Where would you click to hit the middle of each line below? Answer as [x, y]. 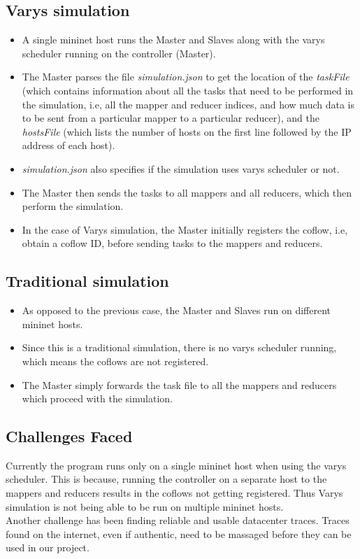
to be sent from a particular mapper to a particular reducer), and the [171, 118]
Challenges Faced [69, 436]
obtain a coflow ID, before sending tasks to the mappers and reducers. [172, 243]
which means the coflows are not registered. [115, 361]
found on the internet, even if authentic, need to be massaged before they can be [179, 533]
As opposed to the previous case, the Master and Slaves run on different [177, 310]
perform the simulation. [73, 206]
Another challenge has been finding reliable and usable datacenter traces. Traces [178, 520]
